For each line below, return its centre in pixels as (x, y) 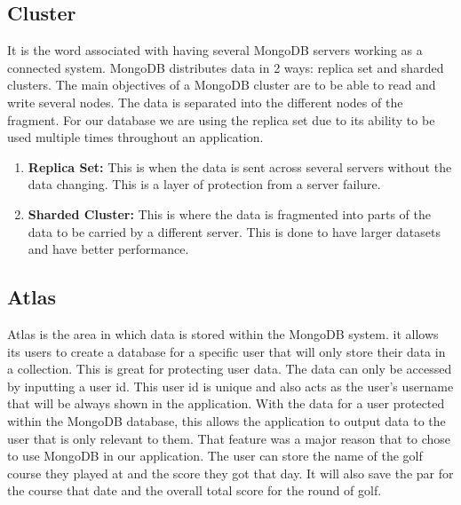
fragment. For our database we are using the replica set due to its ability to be (221, 119)
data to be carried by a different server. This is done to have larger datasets (234, 231)
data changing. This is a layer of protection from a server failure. (204, 184)
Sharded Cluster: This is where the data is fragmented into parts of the (230, 213)
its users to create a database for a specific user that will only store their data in (227, 351)
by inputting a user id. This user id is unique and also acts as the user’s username (230, 386)
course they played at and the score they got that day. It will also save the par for (230, 473)
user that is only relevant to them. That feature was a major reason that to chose (229, 438)
